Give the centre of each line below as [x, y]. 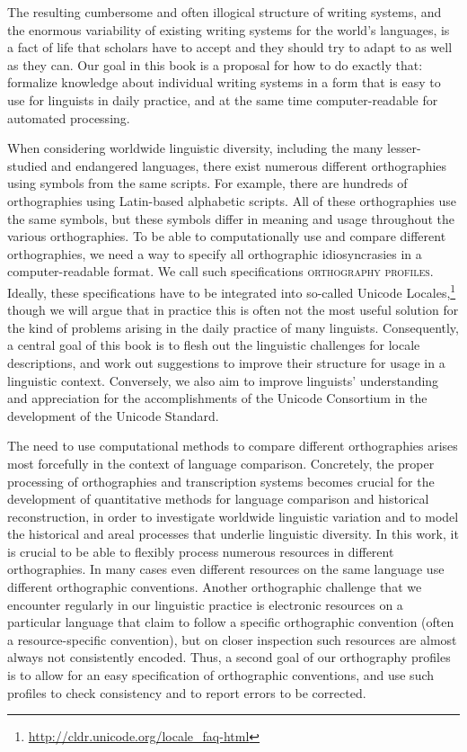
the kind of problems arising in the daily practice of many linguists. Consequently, [233, 327]
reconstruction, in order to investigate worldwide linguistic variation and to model [233, 516]
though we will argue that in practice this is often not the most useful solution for [233, 310]
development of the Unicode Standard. [113, 415]
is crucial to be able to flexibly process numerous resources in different [201, 551]
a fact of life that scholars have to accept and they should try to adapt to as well [230, 47]
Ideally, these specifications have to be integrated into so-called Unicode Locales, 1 [232, 291]
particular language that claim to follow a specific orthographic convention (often [231, 622]
